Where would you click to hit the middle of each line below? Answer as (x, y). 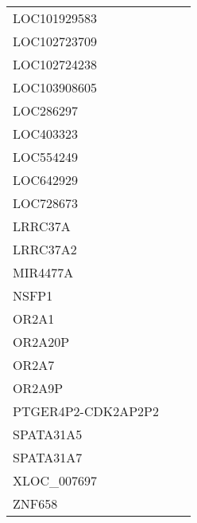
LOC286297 (46, 110)
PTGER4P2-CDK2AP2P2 (86, 411)
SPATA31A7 (48, 457)
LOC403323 (46, 134)
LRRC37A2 (45, 249)
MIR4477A (43, 272)
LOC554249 (46, 157)
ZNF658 (35, 503)
